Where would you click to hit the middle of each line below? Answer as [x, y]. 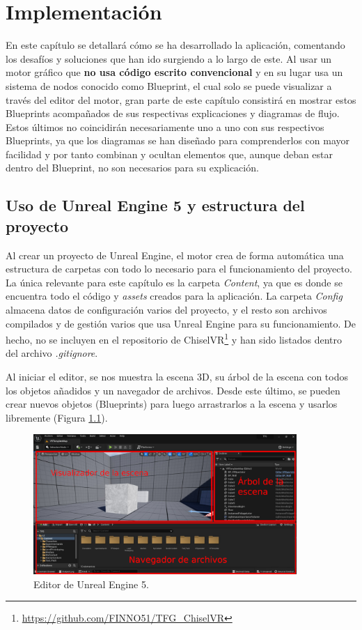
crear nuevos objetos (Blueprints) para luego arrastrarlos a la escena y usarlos [172, 404]
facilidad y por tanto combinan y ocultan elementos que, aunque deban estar [170, 154]
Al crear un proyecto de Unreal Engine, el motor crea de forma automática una [175, 255]
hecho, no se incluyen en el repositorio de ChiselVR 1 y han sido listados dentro [174, 338]
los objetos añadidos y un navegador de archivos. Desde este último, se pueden [173, 390]
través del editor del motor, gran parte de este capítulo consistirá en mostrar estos [181, 99]
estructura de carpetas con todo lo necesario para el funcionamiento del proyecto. [179, 269]
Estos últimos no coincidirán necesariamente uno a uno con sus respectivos [165, 126]
